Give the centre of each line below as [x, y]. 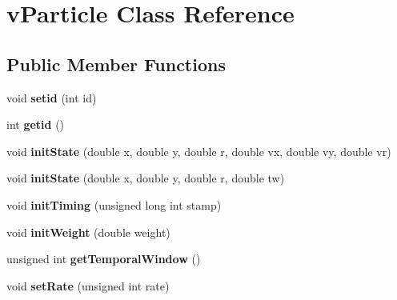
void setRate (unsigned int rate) [88, 285]
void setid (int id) [52, 97]
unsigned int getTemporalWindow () [104, 259]
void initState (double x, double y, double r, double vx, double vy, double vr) [199, 151]
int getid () [36, 124]
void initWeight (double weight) [88, 232]
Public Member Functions [116, 64]
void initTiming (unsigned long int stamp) [114, 204]
